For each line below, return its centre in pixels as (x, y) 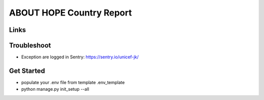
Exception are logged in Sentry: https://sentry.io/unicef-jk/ (80, 57)
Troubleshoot (30, 45)
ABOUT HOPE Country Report (70, 13)
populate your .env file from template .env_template (73, 82)
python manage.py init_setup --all (55, 89)
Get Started (27, 71)
